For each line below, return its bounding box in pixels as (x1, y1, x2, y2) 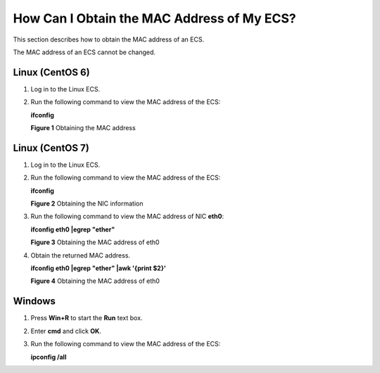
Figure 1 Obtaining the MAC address (30, 124, 137, 132)
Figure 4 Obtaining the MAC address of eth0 (30, 277, 160, 285)
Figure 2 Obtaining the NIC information (30, 199, 144, 208)
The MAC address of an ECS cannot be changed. (13, 48, 156, 56)
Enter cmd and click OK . (30, 327, 102, 335)
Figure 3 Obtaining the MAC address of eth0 (30, 238, 160, 246)
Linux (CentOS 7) (13, 141, 89, 154)
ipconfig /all (30, 353, 67, 361)
